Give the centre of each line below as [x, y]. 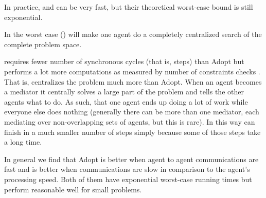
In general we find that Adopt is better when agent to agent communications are [131, 159]
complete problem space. [43, 44]
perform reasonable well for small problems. [73, 189]
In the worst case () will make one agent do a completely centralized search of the [133, 34]
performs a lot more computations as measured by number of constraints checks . [132, 71]
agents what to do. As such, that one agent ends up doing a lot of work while [126, 101]
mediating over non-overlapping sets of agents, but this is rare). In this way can [130, 121]
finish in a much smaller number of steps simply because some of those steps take [132, 132]
